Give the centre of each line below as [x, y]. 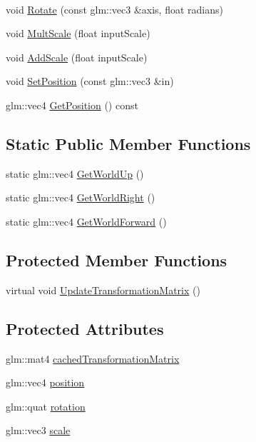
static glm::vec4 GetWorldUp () [75, 173]
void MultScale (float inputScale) [78, 33]
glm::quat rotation [46, 406]
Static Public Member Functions [128, 143]
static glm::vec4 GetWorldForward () [86, 221]
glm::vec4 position [45, 382]
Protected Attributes [85, 328]
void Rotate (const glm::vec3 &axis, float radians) [114, 9]
